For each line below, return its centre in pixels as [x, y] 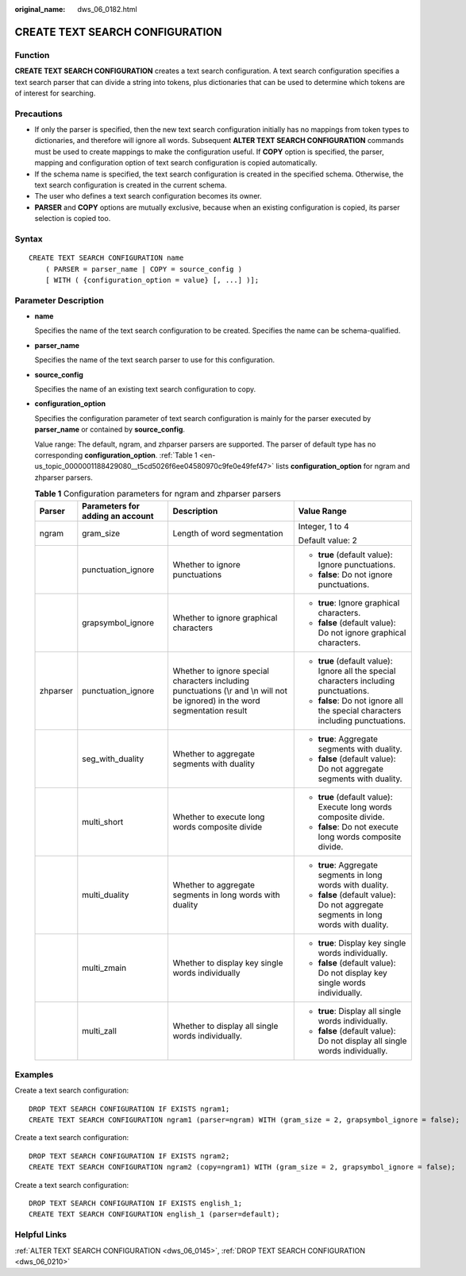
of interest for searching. [55, 93]
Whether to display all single [225, 1026]
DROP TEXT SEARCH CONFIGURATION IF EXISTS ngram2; [129, 1156]
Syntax [29, 238]
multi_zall [99, 1030]
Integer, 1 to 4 [324, 526]
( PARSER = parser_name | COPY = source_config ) [143, 269]
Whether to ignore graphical [225, 617]
